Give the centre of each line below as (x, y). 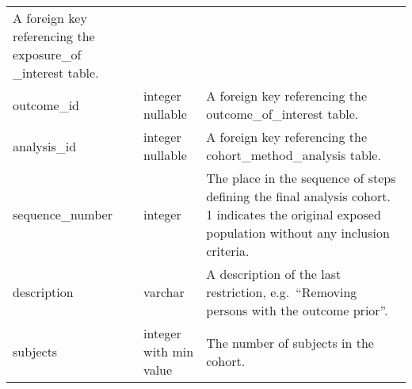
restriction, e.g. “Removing (282, 292)
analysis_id (45, 146)
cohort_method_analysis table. (294, 155)
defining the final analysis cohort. (298, 196)
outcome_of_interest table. (282, 114)
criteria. (228, 251)
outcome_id (46, 105)
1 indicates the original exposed (294, 214)
